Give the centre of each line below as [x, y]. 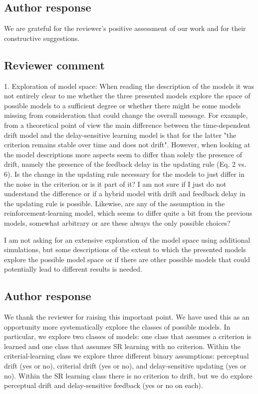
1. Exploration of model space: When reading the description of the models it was [129, 86]
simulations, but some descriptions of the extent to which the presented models [125, 249]
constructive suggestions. [42, 38]
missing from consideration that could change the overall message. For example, [126, 115]
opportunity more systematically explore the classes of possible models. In [117, 326]
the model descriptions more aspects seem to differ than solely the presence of [123, 154]
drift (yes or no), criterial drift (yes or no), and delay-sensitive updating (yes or [125, 366]
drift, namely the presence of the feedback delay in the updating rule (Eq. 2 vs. [125, 164]
